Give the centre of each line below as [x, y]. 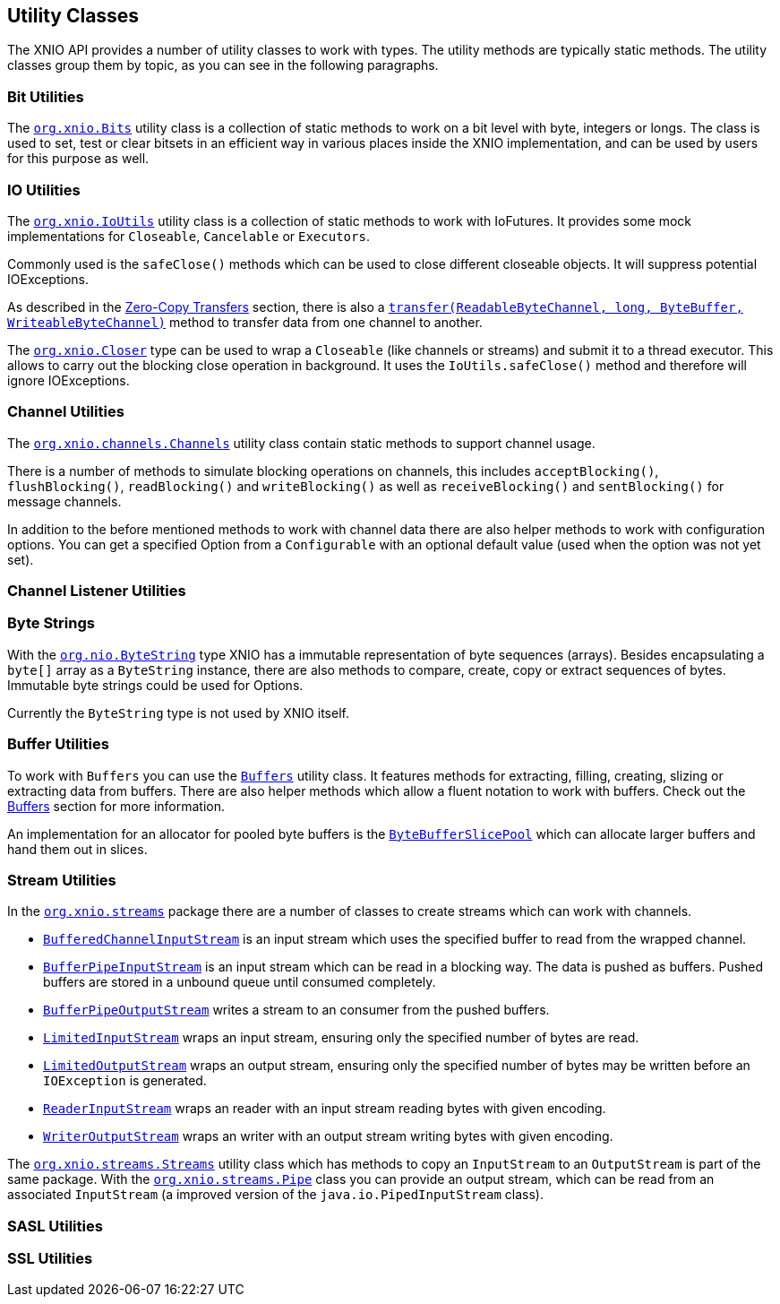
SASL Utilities [55, 1226]
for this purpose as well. [78, 159]
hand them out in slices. [77, 849]
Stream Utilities [62, 880]
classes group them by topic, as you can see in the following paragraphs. [223, 65]
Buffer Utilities [58, 744]
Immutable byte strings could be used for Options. [155, 685]
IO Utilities [44, 190]
